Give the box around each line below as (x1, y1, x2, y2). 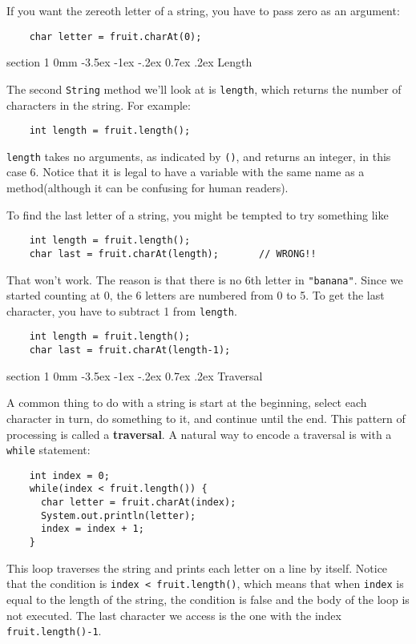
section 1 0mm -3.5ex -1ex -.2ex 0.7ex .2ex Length (6, 54, 252, 70)
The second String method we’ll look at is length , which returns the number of (6, 80, 402, 97)
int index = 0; (29, 469, 110, 481)
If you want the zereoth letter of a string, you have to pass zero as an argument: (6, 2, 400, 18)
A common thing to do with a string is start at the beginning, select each (6, 394, 367, 411)
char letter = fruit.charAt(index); (40, 497, 236, 509)
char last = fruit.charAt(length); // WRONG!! (29, 248, 317, 260)
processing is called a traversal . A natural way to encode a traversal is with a (6, 425, 392, 442)
